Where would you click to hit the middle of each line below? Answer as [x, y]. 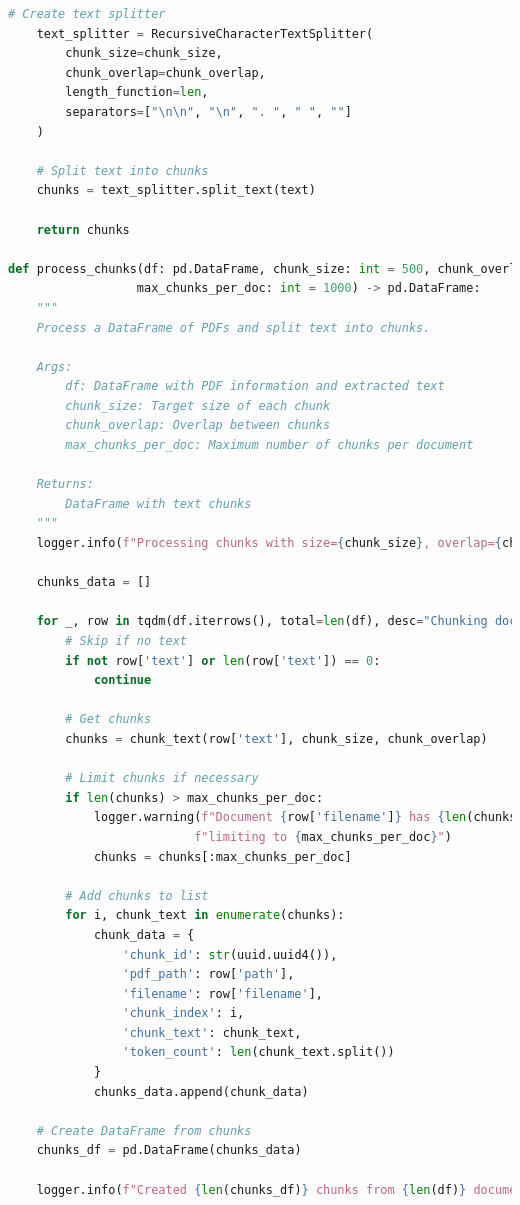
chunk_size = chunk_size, [144, 53]
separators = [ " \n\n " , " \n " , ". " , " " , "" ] [208, 111]
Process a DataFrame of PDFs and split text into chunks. [233, 327]
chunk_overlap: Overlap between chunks [198, 425]
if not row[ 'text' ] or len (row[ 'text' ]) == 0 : [223, 660]
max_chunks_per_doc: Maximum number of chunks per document [269, 445]
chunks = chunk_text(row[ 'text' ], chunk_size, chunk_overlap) [276, 738]
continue [122, 680]
